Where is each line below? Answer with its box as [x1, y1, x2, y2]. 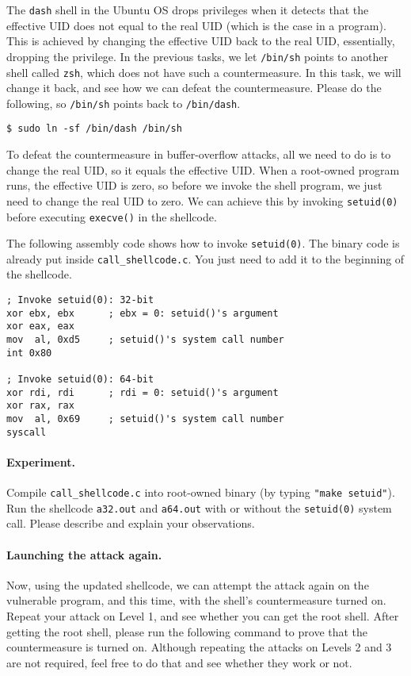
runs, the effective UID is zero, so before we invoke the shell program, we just [6, 177, 382, 194]
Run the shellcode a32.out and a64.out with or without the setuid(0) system [6, 499, 392, 516]
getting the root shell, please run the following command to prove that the [6, 623, 368, 640]
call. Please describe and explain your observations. [6, 515, 255, 532]
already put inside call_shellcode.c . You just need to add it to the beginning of [6, 250, 405, 267]
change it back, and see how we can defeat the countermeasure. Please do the [6, 79, 382, 96]
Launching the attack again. [6, 546, 162, 563]
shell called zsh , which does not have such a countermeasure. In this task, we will [6, 63, 401, 80]
